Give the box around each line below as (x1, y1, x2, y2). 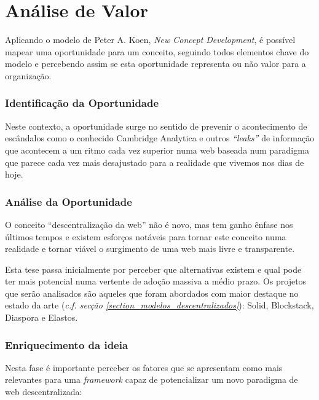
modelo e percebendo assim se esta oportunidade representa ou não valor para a (5, 57, 306, 70)
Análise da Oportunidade (5, 194, 132, 209)
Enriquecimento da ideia (5, 337, 128, 352)
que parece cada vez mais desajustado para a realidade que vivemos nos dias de (5, 155, 304, 168)
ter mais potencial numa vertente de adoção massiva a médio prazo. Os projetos (5, 275, 307, 288)
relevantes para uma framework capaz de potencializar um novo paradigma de (5, 373, 298, 386)
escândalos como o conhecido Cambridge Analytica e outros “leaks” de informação (5, 131, 315, 144)
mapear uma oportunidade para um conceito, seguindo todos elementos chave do (5, 45, 309, 58)
